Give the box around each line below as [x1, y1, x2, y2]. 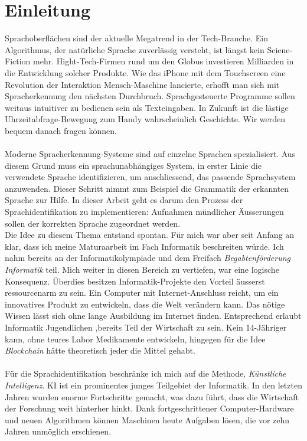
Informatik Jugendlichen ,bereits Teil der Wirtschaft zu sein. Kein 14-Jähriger [5, 321, 287, 333]
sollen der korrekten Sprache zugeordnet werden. [5, 217, 181, 229]
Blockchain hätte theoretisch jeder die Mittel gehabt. [5, 344, 195, 357]
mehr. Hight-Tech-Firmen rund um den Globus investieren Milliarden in [33, 55, 294, 67]
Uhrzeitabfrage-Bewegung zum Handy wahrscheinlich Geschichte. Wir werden [5, 113, 286, 125]
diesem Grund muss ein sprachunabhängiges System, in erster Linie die [5, 159, 262, 171]
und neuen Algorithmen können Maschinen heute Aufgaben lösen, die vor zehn [5, 413, 290, 426]
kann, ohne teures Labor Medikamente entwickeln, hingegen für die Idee [5, 332, 266, 345]
